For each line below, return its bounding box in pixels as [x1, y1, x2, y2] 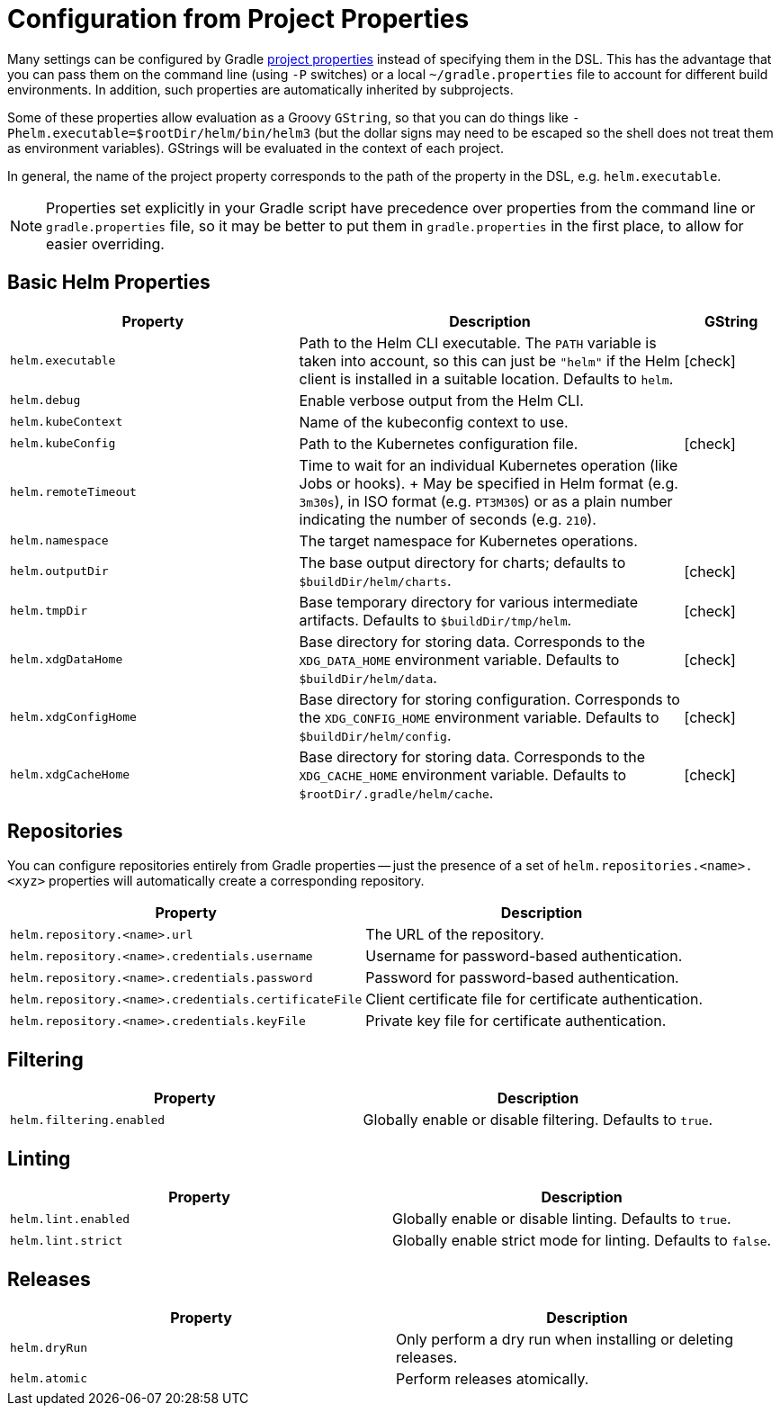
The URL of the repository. [365, 925, 544, 944]
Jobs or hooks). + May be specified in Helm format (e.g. [299, 473, 678, 492]
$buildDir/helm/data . [299, 668, 437, 687]
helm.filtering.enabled [10, 1112, 166, 1127]
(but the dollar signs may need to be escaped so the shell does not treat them [314, 124, 774, 140]
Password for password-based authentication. [365, 968, 679, 987]
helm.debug [10, 393, 81, 408]
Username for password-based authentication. [365, 947, 683, 966]
